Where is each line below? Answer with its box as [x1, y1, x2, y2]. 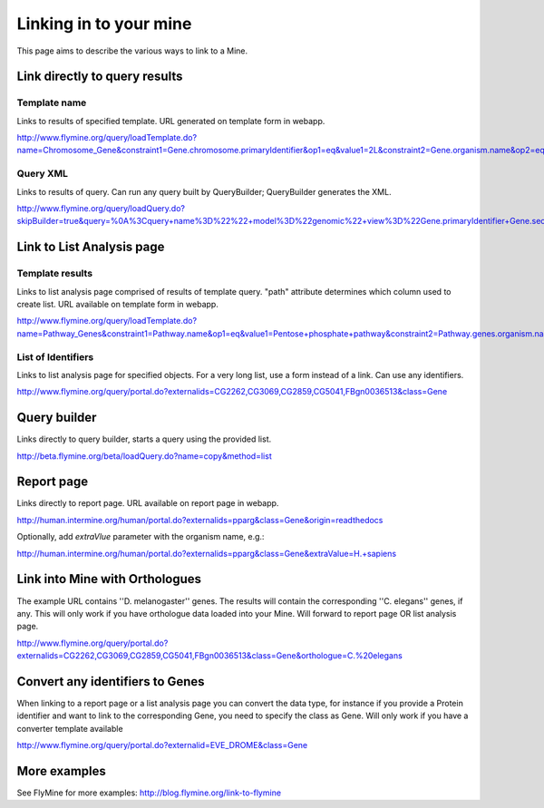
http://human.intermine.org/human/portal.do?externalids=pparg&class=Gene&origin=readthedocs [16, 514, 384, 525]
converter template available [16, 723, 123, 734]
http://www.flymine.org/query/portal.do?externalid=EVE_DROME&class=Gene [16, 740, 308, 751]
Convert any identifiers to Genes [16, 674, 205, 689]
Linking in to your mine [16, 14, 192, 34]
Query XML [16, 168, 68, 180]
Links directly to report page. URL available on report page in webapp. [16, 498, 279, 509]
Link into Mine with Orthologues [16, 571, 202, 587]
